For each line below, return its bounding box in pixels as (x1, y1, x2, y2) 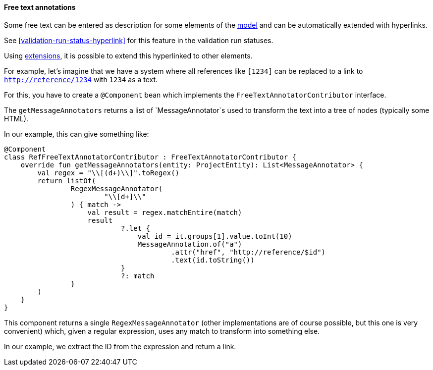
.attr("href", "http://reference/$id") (171, 248, 326, 256)
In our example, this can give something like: (4, 129, 149, 138)
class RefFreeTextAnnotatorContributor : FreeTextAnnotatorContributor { (4, 153, 297, 161)
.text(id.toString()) (171, 256, 255, 264)
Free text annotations (4, 3, 76, 11)
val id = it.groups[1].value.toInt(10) (137, 232, 292, 240)
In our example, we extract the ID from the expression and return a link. (4, 342, 236, 351)
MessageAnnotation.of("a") (137, 240, 242, 248)
